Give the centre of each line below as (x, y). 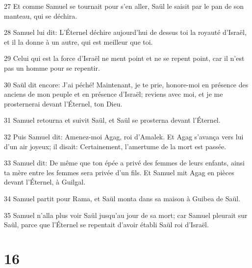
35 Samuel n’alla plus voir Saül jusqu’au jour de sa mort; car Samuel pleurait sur (126, 215)
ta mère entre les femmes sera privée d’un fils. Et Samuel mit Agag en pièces (119, 172)
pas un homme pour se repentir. (52, 67)
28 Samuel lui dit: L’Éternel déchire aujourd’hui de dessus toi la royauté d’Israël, (125, 32)
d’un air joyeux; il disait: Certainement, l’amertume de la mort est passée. (115, 146)
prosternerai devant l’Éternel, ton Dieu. (63, 103)
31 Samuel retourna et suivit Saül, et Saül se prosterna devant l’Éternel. (112, 120)
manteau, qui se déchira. (41, 15)
